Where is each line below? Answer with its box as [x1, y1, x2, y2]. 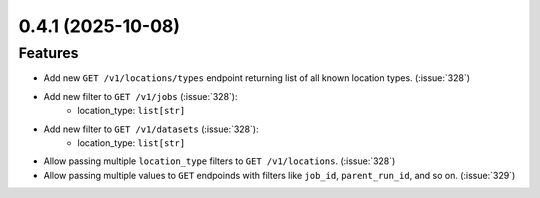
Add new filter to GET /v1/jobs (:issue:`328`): [43, 90, 238, 102]
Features [18, 44, 79, 62]
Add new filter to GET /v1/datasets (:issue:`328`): [43, 123, 259, 135]
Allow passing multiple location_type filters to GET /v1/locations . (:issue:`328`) [43, 155, 396, 167]
